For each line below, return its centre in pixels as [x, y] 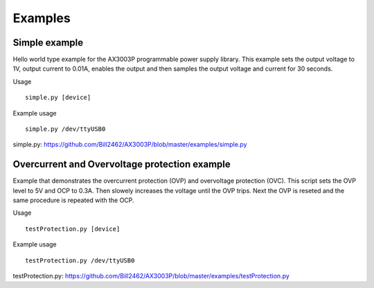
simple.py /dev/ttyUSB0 [65, 129]
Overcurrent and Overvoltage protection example [122, 164]
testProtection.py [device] [73, 229]
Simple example [48, 43]
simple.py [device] [58, 98]
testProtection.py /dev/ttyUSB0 [80, 260]
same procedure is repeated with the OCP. [73, 200]
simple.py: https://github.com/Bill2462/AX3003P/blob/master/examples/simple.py [130, 145]
